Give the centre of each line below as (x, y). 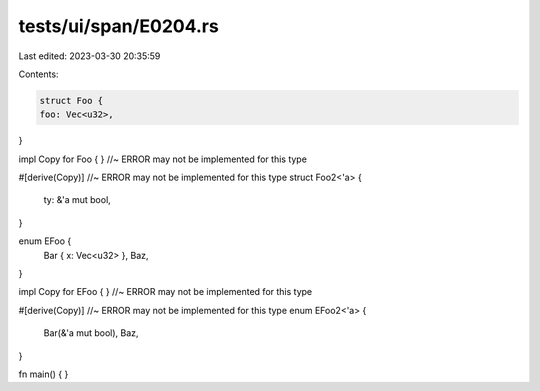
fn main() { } (43, 374)
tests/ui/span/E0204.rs (118, 26)
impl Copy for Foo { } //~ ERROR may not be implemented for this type (162, 159)
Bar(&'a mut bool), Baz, (91, 333)
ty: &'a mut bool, (77, 200)
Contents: (38, 74)
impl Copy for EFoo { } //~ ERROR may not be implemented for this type (165, 292)
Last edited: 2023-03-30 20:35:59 (89, 56)
